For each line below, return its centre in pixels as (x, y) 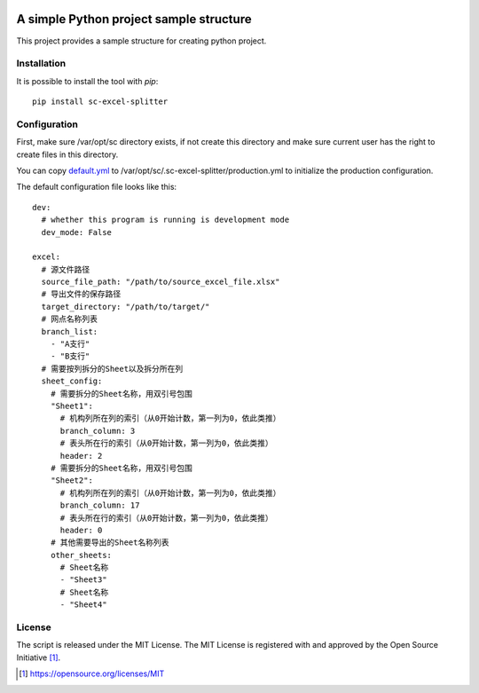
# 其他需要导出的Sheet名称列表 (110, 543)
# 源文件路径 (66, 269)
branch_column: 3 (98, 431)
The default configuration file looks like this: (97, 187)
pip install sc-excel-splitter (100, 102)
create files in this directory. (67, 154)
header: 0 (81, 530)
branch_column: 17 (100, 505)
